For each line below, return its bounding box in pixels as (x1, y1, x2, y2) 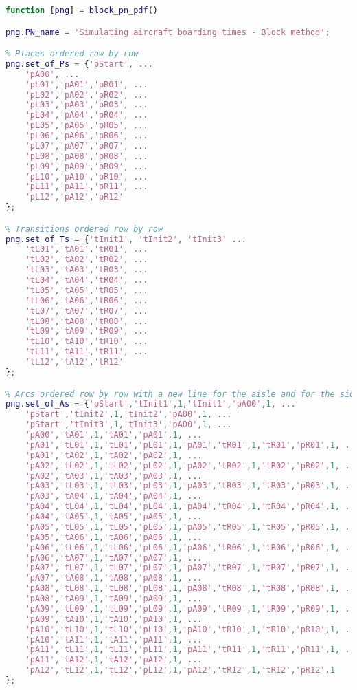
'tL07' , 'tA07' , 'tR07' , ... (25, 305, 148, 316)
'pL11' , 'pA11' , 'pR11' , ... (25, 182, 148, 192)
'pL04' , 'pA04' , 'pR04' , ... (25, 110, 148, 120)
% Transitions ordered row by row (5, 224, 163, 234)
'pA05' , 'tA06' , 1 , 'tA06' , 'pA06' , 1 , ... (25, 532, 203, 542)
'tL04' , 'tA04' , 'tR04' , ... (25, 275, 148, 285)
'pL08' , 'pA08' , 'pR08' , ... (25, 151, 148, 161)
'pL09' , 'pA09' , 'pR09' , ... (25, 161, 148, 171)
